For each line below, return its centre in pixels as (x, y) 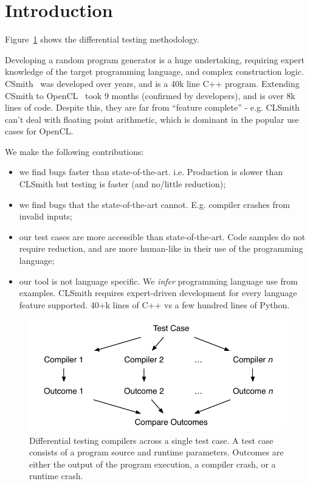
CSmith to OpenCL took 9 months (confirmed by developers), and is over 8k (150, 95)
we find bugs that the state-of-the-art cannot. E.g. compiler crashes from (154, 204)
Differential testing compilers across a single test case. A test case (151, 440)
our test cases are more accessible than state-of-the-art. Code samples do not (162, 236)
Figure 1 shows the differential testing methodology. (102, 39)
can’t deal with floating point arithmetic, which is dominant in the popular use (152, 119)
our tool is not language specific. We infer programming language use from (158, 281)
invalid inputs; (46, 216)
